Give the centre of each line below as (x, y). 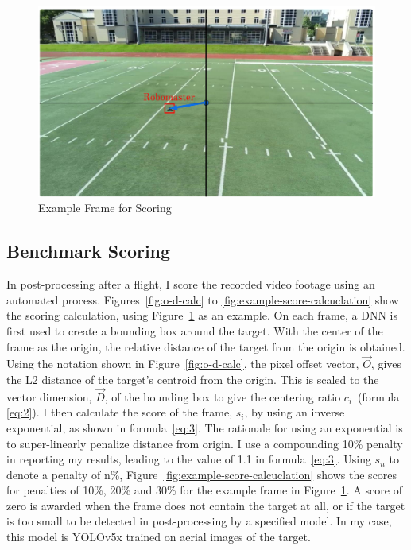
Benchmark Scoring (89, 251)
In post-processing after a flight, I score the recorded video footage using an (191, 284)
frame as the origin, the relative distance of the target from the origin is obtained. (206, 346)
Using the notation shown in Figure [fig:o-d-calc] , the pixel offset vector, (183, 364)
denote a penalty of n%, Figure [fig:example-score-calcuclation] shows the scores (202, 474)
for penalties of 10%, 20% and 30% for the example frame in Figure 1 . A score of (204, 490)
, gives (386, 364)
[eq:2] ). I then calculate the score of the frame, (120, 412)
